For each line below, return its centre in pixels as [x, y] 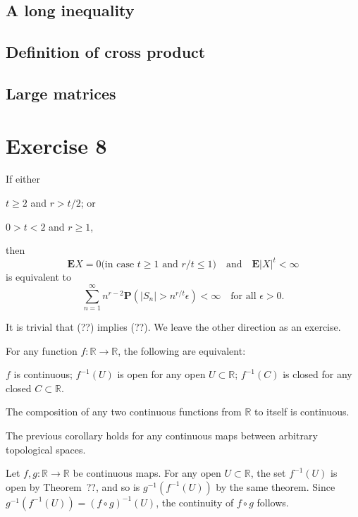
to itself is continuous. [302, 412]
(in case [118, 265]
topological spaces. [46, 449]
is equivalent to [39, 277]
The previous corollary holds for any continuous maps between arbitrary [162, 436]
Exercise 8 [56, 145]
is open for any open [161, 374]
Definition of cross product [106, 52]
